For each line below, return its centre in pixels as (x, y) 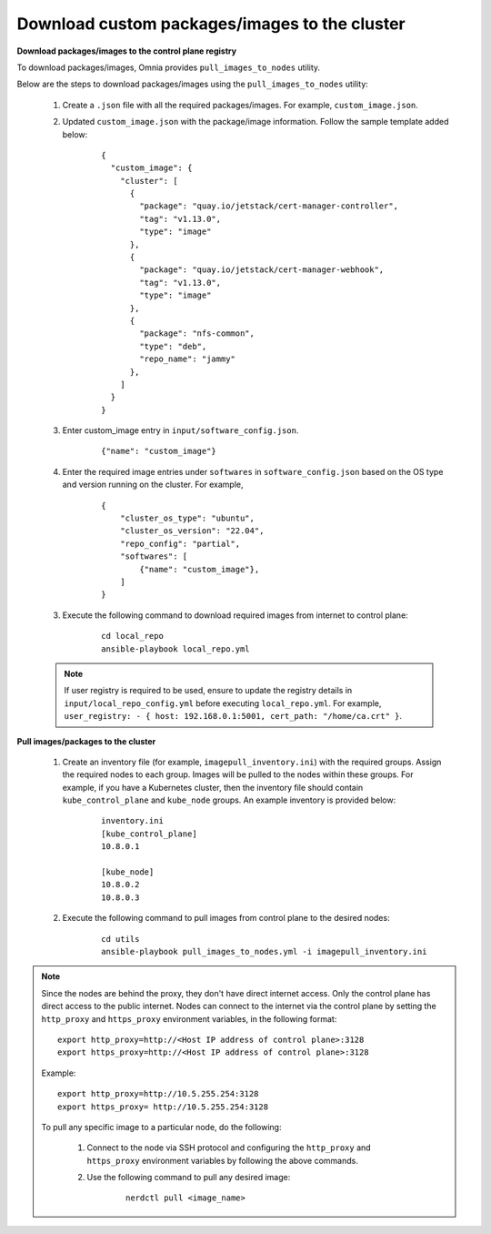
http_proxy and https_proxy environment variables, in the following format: (189, 1018)
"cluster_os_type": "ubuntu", (187, 518)
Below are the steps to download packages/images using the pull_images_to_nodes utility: (192, 84)
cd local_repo (132, 636)
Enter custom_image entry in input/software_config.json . (180, 430)
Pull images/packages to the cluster (86, 741)
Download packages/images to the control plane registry (126, 51)
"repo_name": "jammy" (188, 359)
